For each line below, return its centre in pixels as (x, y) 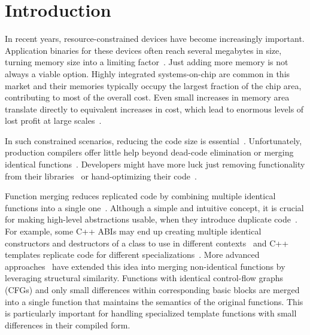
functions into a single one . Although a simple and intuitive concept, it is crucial (154, 207)
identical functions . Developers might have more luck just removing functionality (155, 164)
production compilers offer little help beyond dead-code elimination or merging (149, 152)
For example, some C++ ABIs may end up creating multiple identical (133, 231)
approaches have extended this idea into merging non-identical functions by (145, 266)
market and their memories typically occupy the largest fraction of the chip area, (153, 85)
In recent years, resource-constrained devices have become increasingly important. (155, 39)
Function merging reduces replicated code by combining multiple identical (140, 196)
